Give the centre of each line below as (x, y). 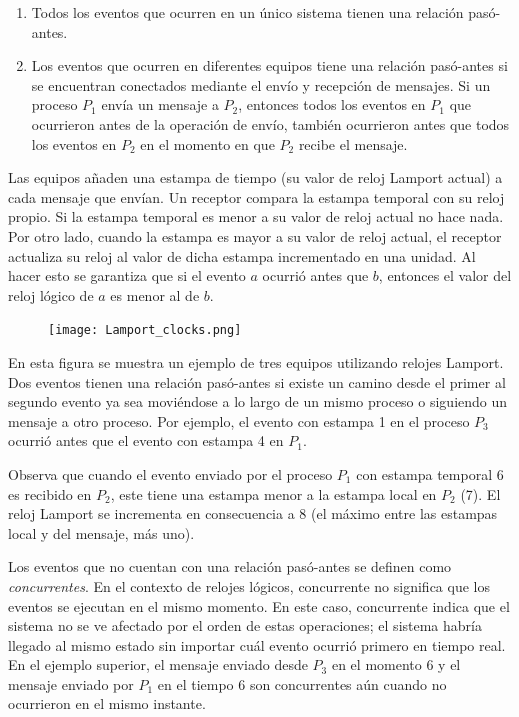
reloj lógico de (51, 294)
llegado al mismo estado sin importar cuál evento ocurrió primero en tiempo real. (257, 644)
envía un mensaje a (160, 104)
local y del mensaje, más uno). (101, 532)
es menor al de (155, 294)
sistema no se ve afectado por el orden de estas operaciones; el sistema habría (245, 625)
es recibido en (50, 493)
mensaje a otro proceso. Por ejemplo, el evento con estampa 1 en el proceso (239, 420)
